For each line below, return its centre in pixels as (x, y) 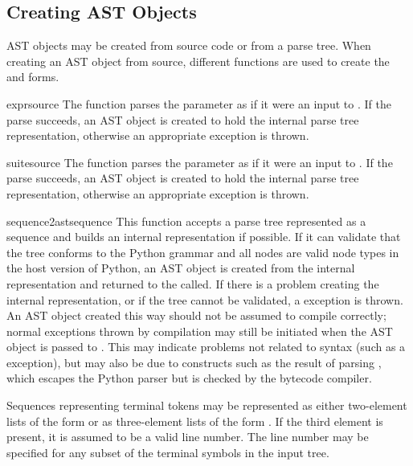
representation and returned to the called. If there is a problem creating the (193, 283)
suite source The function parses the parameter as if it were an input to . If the (200, 162)
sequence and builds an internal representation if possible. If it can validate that (204, 237)
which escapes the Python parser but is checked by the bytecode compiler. (189, 378)
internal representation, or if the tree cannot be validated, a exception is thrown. (205, 299)
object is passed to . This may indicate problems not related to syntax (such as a (206, 347)
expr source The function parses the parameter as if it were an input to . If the (199, 103)
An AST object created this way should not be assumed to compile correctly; (196, 315)
